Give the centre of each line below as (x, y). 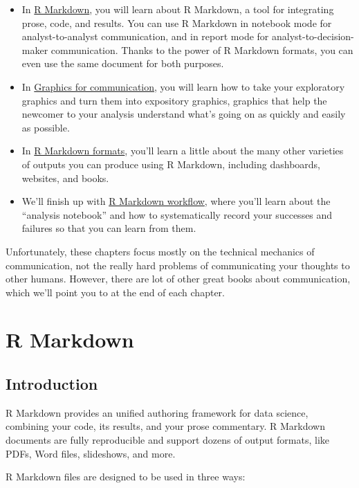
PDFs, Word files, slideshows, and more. (91, 453)
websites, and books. (65, 178)
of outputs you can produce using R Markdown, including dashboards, (171, 164)
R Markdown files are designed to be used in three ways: (126, 477)
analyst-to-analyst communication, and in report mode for (145, 36)
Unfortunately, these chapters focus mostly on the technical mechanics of (160, 251)
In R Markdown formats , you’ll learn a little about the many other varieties (183, 151)
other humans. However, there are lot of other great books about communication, (178, 279)
